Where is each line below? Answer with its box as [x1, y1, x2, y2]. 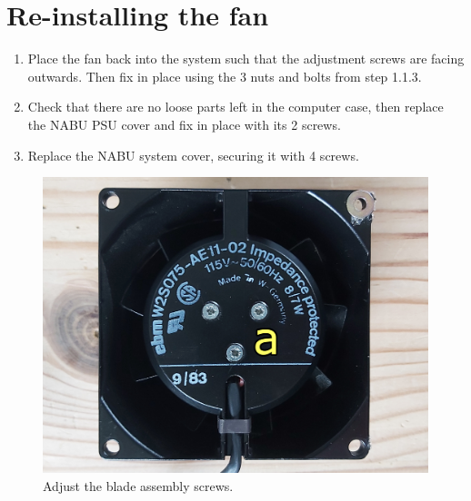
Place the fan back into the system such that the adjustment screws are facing [27, 49, 465, 68]
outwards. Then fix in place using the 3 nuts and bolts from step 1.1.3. [27, 66, 422, 85]
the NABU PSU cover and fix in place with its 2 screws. [27, 114, 341, 133]
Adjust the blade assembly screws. [43, 476, 234, 495]
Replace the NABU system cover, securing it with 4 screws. [27, 145, 359, 164]
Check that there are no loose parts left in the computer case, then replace [27, 97, 444, 116]
